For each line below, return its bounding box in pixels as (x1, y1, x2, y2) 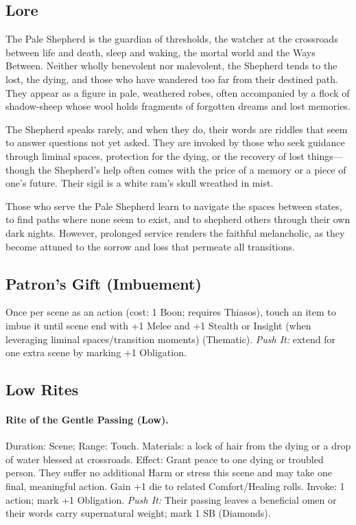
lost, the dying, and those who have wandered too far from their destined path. (5, 71, 338, 86)
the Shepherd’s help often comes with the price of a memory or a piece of (38, 162, 346, 176)
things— (307, 148, 343, 163)
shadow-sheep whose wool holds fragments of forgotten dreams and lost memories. (5, 99, 351, 113)
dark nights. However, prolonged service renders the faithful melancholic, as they (5, 225, 345, 240)
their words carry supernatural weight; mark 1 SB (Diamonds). (5, 506, 271, 520)
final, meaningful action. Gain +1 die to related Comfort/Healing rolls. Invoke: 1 (5, 479, 345, 493)
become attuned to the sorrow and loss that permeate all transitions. (5, 239, 295, 253)
